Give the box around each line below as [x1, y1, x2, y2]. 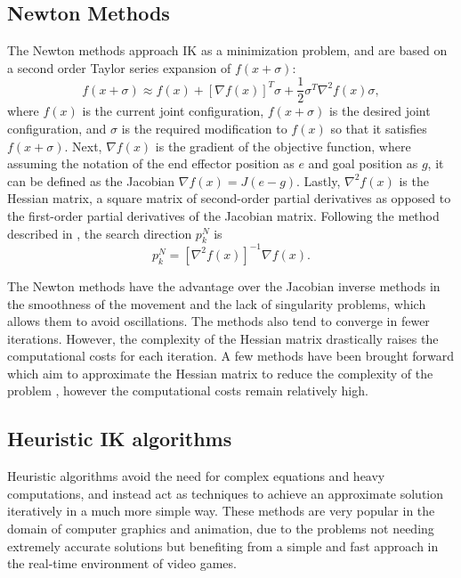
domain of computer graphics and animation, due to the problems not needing [7, 519, 434, 538]
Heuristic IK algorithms [7, 425, 232, 452]
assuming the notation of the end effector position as [7, 154, 295, 173]
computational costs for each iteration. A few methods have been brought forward [7, 346, 455, 365]
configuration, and [7, 119, 107, 138]
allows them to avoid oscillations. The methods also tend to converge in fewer [7, 312, 430, 330]
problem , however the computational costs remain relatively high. [7, 381, 368, 400]
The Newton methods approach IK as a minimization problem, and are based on [7, 41, 448, 60]
